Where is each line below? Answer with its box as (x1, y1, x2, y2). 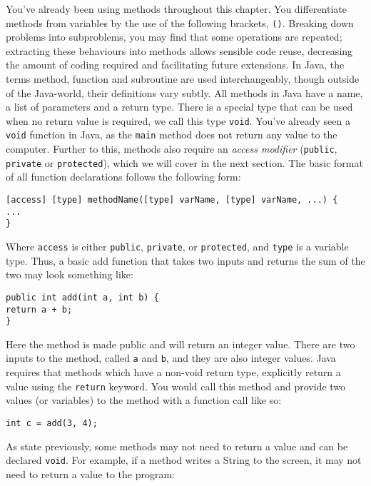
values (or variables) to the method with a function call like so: (6, 393, 282, 407)
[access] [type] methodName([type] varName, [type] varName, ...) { (6, 195, 338, 206)
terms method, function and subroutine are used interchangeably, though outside (6, 71, 360, 86)
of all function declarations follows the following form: (6, 169, 241, 184)
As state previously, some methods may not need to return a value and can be (6, 438, 348, 453)
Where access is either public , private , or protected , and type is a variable (6, 239, 349, 253)
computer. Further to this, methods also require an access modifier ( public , (6, 141, 337, 156)
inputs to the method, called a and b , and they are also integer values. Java (6, 350, 336, 365)
